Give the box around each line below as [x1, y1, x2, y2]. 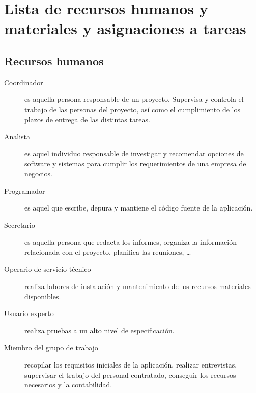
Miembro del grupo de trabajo [4, 342, 98, 353]
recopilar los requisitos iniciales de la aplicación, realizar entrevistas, [24, 359, 237, 370]
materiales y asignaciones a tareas [4, 18, 246, 39]
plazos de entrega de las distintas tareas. [24, 114, 150, 124]
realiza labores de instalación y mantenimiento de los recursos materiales [24, 281, 251, 292]
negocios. [24, 168, 52, 178]
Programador [4, 185, 45, 196]
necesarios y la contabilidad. [24, 379, 112, 390]
